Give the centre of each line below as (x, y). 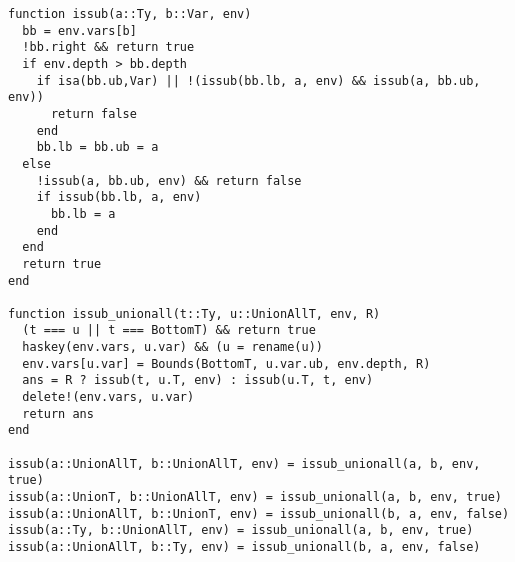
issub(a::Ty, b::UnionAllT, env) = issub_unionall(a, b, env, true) (241, 530)
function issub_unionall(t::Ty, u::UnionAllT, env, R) (194, 313)
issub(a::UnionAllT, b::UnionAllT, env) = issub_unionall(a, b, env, (244, 463)
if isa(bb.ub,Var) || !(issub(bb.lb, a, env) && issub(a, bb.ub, (258, 80)
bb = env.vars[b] (79, 30)
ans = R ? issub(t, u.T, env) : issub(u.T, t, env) (198, 380)
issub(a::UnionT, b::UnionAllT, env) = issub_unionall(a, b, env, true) (255, 497)
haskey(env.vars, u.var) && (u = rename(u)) (172, 347)
